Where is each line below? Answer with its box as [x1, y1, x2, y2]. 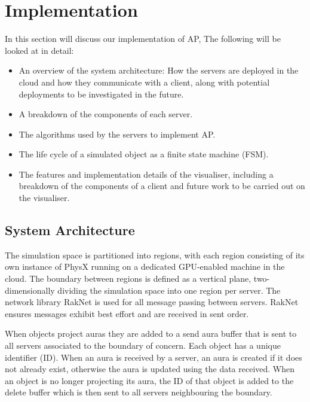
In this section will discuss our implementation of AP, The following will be [5, 32, 281, 45]
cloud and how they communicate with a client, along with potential [19, 75, 270, 88]
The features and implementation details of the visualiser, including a [19, 167, 274, 180]
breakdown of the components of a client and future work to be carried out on [19, 179, 305, 192]
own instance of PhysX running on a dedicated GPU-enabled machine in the [5, 260, 285, 273]
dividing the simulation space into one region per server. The [57, 284, 281, 296]
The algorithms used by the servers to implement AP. [19, 127, 216, 140]
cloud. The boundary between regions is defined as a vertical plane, [5, 272, 251, 285]
